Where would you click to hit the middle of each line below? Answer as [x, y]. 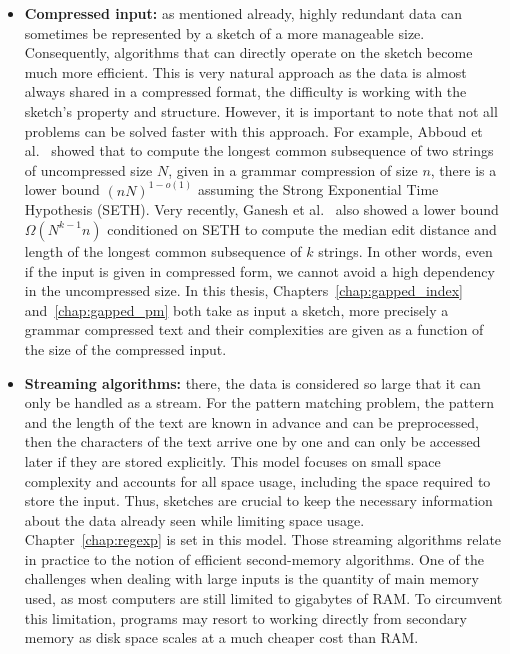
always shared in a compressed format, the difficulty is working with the [245, 91]
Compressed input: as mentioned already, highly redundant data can [243, 13]
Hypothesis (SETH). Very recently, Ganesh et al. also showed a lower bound [261, 209]
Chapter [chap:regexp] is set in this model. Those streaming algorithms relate [263, 539]
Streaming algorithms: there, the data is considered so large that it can [252, 382]
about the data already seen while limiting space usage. [194, 519]
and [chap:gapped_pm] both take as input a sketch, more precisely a [236, 309]
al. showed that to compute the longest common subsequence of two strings [259, 150]
